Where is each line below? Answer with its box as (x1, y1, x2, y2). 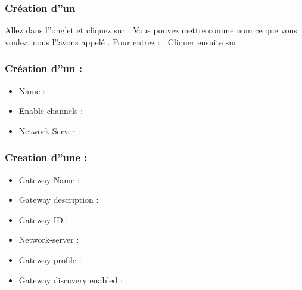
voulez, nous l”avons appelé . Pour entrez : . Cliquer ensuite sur (5, 35, 237, 48)
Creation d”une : (5, 150, 88, 165)
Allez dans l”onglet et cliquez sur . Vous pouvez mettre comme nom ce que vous (5, 24, 297, 36)
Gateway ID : (18, 213, 69, 226)
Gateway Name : (18, 173, 80, 186)
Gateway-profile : (18, 254, 82, 266)
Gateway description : (18, 193, 99, 206)
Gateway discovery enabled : (18, 273, 123, 286)
